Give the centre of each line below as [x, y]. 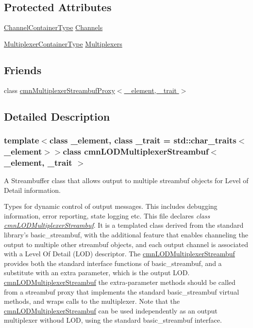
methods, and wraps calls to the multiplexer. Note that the [92, 301]
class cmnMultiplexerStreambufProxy [59, 90]
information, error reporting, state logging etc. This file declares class [107, 215]
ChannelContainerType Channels [53, 27]
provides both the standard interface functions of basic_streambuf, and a [113, 263]
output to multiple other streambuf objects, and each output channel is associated [126, 244]
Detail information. [32, 190]
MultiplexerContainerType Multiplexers [63, 43]
